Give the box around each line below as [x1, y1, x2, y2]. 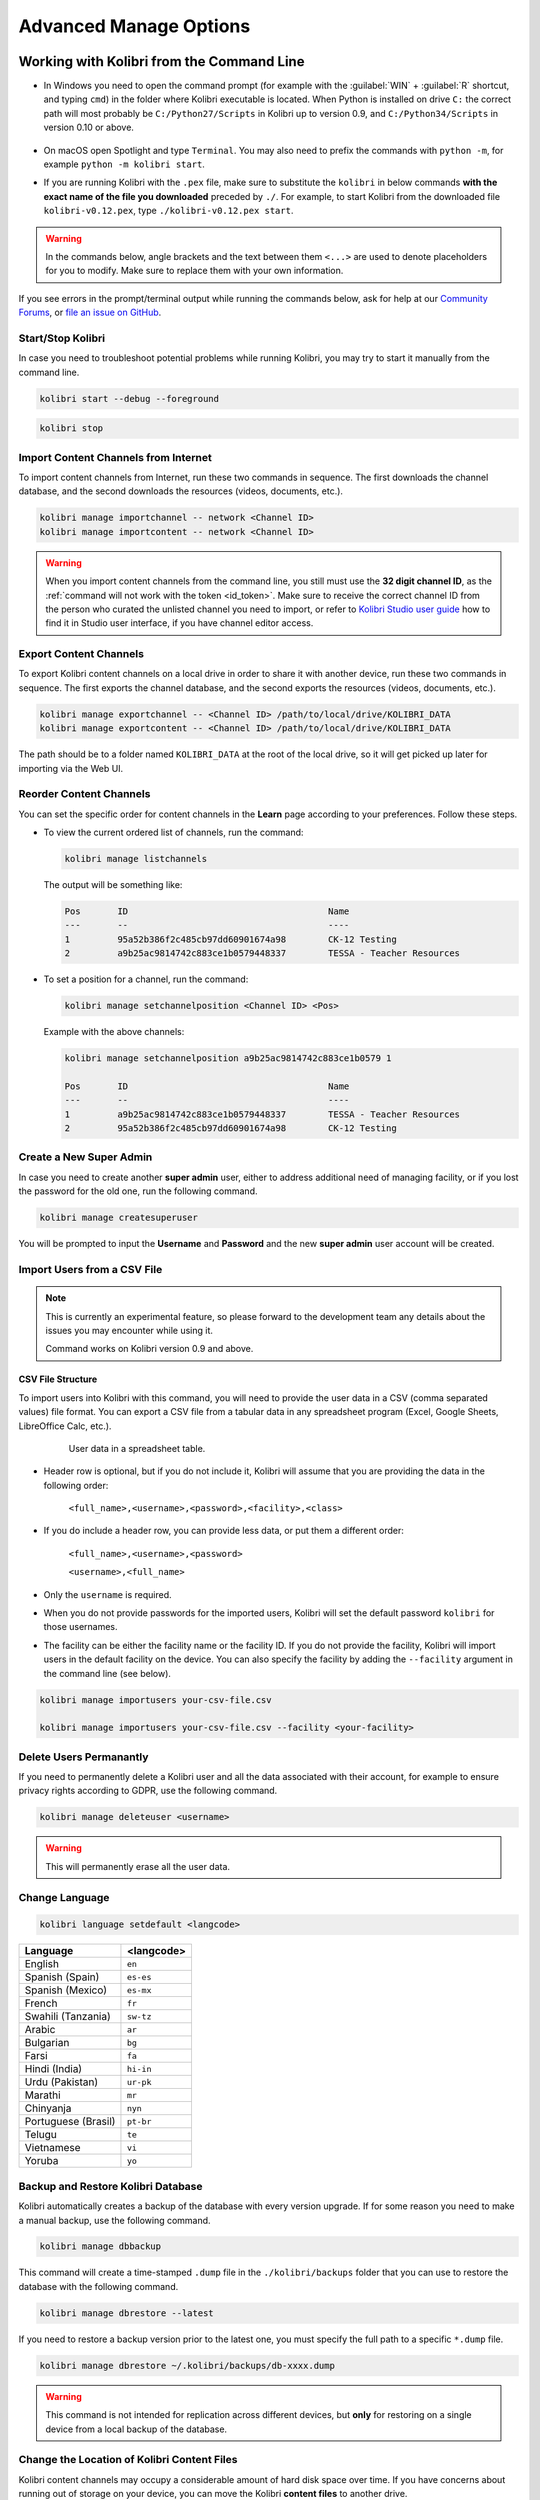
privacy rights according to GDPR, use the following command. [18, 1785, 278, 1797]
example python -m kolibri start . [43, 158, 205, 170]
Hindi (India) [24, 2062, 83, 2076]
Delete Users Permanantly [18, 1750, 149, 1764]
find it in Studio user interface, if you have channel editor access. [45, 617, 314, 629]
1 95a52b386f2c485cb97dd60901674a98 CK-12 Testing [64, 933, 397, 945]
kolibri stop [39, 423, 104, 434]
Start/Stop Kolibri [18, 331, 105, 345]
